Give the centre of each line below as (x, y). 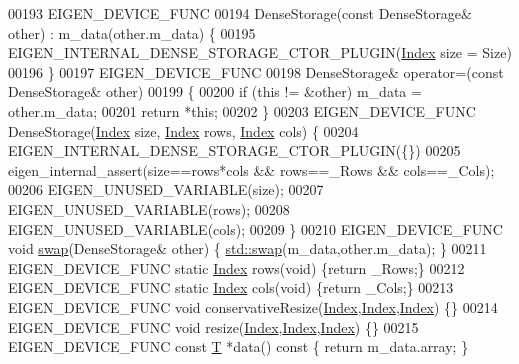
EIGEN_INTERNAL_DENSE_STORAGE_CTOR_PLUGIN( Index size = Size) (260, 52)
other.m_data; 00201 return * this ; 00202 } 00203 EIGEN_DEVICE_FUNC (242, 110)
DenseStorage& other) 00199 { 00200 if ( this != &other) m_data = (215, 91)
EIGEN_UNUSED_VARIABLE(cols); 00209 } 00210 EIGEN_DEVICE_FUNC (255, 228)
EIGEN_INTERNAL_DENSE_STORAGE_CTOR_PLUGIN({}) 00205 (234, 150)
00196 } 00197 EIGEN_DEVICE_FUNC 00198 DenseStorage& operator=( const (256, 71)
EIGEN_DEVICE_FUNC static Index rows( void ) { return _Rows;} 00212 (236, 267)
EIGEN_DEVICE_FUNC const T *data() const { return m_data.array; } (238, 346)
